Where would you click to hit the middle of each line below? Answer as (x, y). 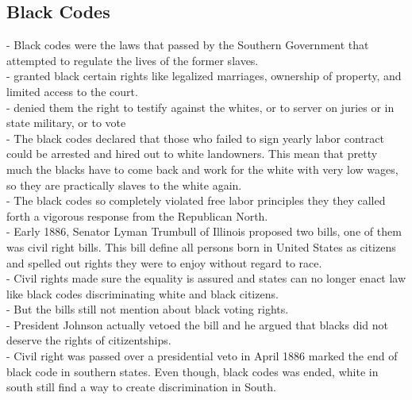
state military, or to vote (66, 123)
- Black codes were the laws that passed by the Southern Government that (188, 45)
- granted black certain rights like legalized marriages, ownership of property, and (204, 76)
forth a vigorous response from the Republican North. (137, 215)
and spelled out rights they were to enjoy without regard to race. (164, 262)
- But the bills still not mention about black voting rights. (148, 309)
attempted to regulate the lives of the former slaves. (133, 60)
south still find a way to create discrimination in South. (141, 387)
